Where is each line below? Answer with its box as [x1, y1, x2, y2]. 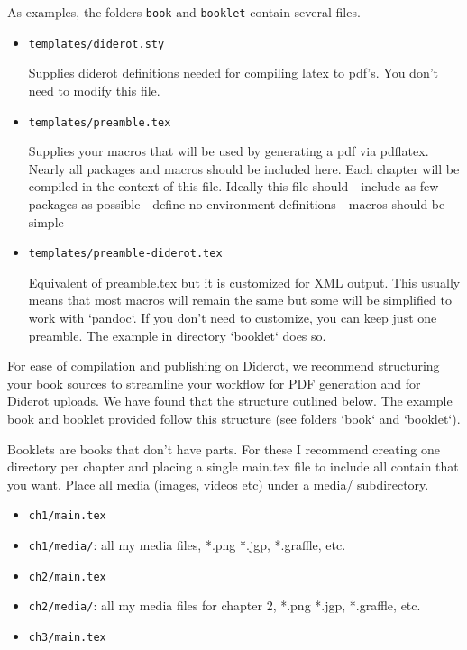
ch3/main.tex [28, 630, 106, 644]
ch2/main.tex [28, 570, 106, 583]
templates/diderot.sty [28, 37, 165, 50]
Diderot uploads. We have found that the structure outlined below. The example [7, 391, 453, 410]
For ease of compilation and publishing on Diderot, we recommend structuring [7, 356, 440, 375]
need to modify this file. [28, 80, 160, 99]
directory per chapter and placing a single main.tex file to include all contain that [7, 457, 459, 476]
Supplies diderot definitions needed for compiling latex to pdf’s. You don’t [28, 63, 439, 82]
